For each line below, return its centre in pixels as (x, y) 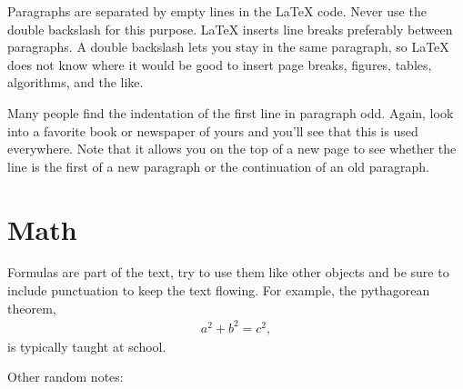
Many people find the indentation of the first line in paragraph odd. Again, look (231, 112)
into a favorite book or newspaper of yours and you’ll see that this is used (213, 130)
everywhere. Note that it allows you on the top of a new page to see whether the (232, 149)
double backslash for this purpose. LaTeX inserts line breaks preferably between (230, 29)
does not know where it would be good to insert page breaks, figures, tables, (220, 64)
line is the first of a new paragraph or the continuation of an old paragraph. (219, 166)
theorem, (32, 308)
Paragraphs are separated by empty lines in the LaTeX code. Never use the (217, 11)
